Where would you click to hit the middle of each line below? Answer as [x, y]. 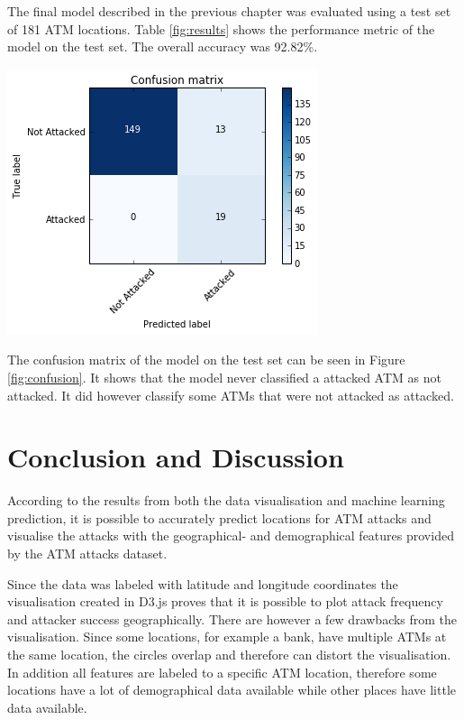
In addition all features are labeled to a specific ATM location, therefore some [222, 672]
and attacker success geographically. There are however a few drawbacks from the [232, 618]
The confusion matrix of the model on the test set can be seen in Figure [206, 360]
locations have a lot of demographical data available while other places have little [232, 690]
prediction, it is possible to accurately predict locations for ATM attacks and [219, 517]
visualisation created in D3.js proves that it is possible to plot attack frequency [225, 601]
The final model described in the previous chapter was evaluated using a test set [229, 11]
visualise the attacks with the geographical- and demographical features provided [231, 535]
